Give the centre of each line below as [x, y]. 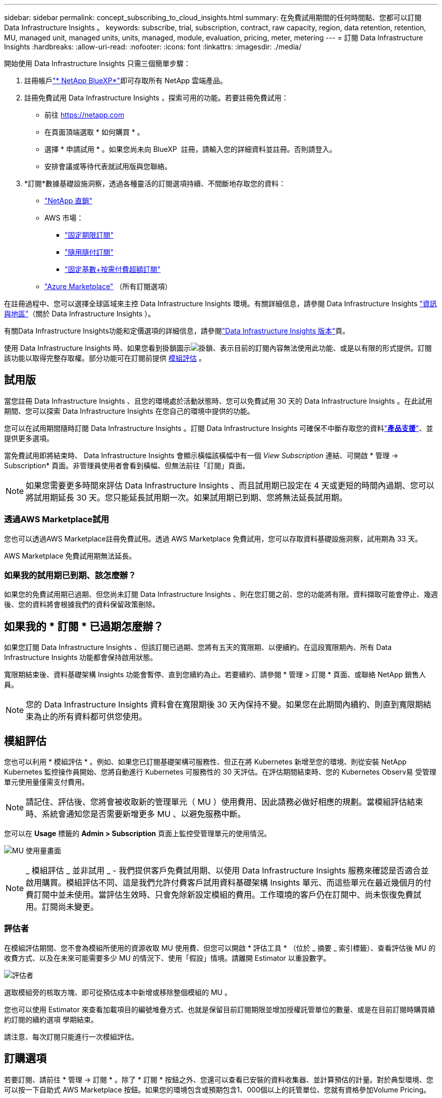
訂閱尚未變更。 [70, 907]
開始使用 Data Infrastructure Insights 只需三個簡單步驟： [97, 63]
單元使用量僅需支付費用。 [46, 782]
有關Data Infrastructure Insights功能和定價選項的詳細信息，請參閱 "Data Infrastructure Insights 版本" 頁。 [177, 331]
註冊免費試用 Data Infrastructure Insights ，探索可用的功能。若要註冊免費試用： [156, 98]
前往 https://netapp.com [85, 115]
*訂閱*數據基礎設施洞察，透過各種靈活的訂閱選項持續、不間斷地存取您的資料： [155, 183]
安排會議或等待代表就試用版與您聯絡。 [108, 166]
